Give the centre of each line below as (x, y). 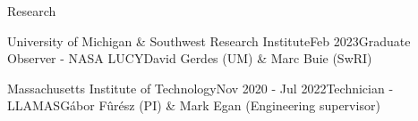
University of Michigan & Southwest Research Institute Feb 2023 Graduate (209, 40)
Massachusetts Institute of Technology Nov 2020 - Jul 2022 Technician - (200, 88)
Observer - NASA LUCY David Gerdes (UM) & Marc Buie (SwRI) (190, 58)
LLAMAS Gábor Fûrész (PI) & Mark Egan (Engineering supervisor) (194, 105)
